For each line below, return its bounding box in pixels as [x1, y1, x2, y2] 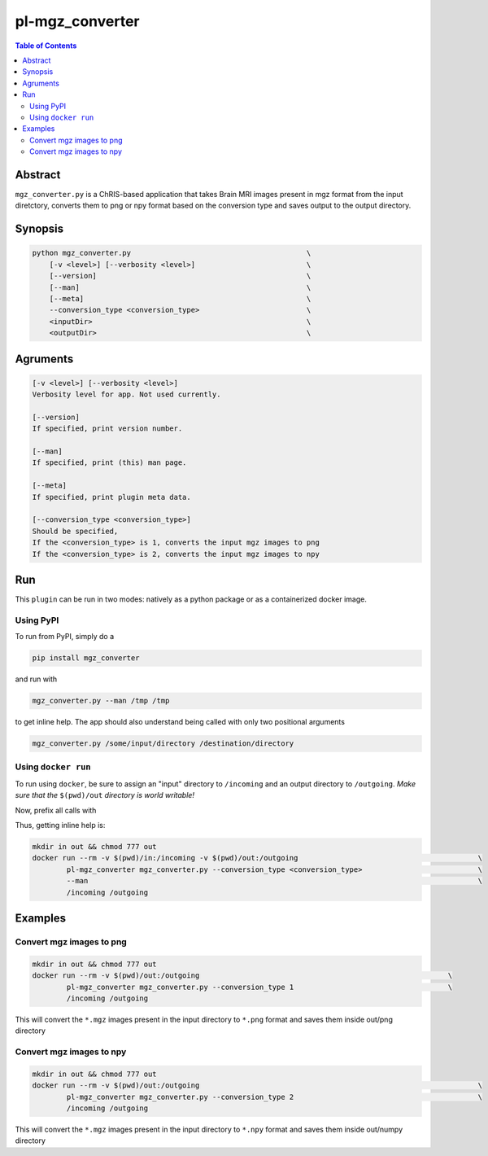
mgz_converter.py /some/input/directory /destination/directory [32, 739, 294, 748]
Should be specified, [32, 526, 119, 536]
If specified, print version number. [32, 424, 183, 433]
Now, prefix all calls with [15, 805, 97, 815]
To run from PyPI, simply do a [15, 632, 115, 641]
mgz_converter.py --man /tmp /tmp [32, 696, 170, 706]
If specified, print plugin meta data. [32, 493, 191, 501]
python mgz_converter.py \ [32, 248, 312, 258]
